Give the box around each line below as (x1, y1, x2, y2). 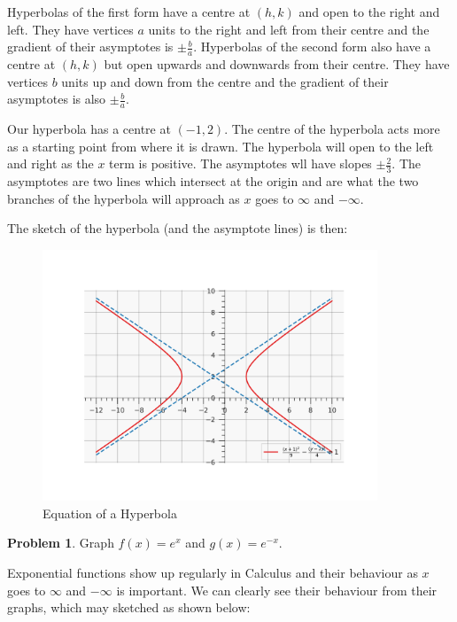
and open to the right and (298, 3, 440, 20)
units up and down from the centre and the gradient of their (61, 72, 389, 90)
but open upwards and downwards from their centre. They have (104, 55, 450, 74)
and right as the (7, 154, 94, 173)
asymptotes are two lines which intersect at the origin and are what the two (7, 172, 419, 190)
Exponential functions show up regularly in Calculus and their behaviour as (7, 564, 418, 582)
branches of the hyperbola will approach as (7, 189, 240, 207)
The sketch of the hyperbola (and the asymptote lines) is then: (7, 219, 348, 237)
